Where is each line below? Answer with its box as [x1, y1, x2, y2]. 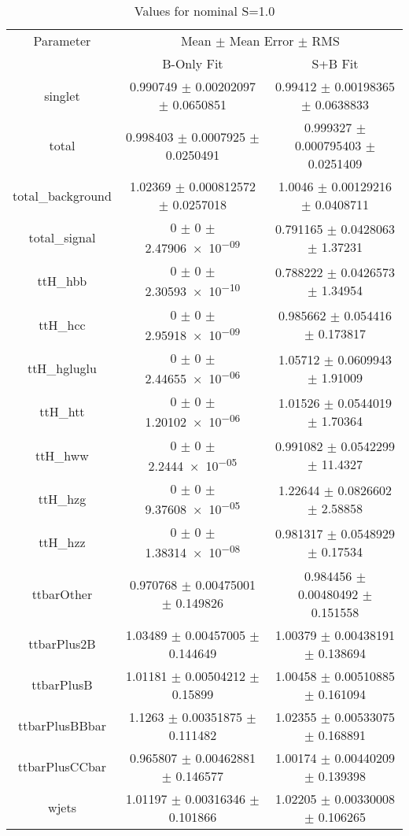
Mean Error [229, 31, 294, 50]
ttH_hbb [37, 272, 87, 290]
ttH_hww [35, 446, 89, 464]
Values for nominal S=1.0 [134, 2, 275, 20]
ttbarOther [31, 584, 93, 603]
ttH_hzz [39, 533, 86, 552]
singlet [44, 86, 80, 105]
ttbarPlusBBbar [17, 716, 106, 735]
